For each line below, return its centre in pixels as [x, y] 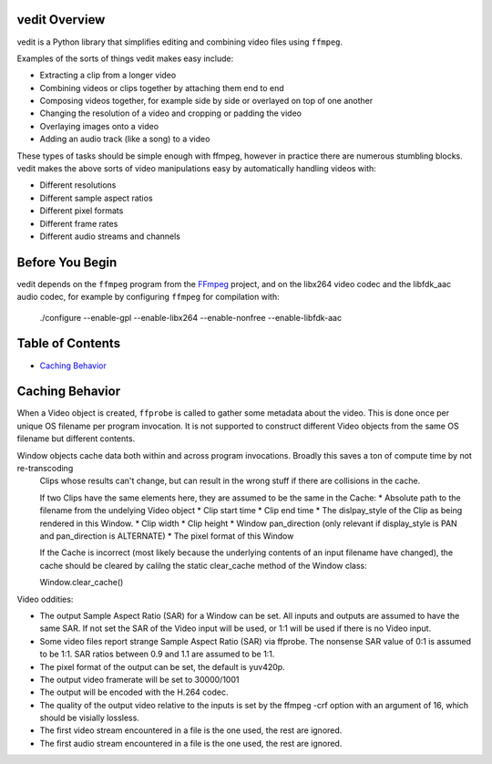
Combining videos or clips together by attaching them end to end [162, 88]
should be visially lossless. [90, 718]
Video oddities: [45, 599]
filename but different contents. [76, 439]
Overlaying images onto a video [99, 126]
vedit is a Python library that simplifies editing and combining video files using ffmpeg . [180, 42]
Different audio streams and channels [110, 236]
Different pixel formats [82, 211]
